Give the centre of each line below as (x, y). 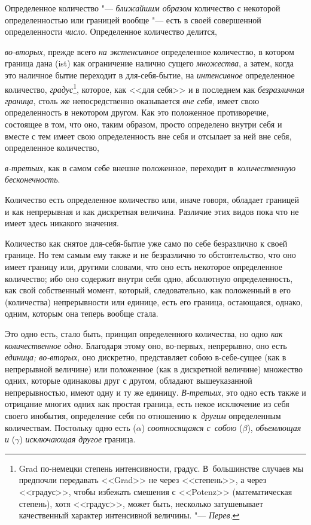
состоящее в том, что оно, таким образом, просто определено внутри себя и (144, 124)
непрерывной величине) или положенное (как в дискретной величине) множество (154, 368)
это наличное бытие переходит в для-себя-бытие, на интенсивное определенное (150, 75)
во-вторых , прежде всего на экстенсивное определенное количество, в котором (150, 51)
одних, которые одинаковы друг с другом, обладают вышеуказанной (129, 380)
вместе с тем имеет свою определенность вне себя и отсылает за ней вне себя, (148, 136)
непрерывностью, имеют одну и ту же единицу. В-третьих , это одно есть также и (155, 392)
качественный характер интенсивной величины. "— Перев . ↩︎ (129, 515)
